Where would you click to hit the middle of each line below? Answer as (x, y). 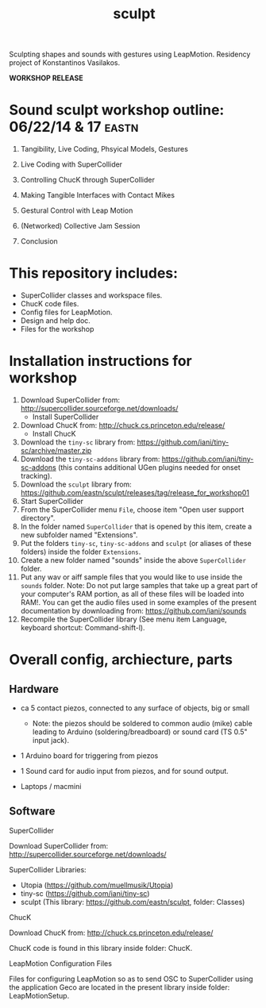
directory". (38, 518)
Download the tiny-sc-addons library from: (90, 459)
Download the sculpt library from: (76, 484)
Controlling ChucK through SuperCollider (88, 180)
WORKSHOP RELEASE (46, 78)
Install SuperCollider (66, 417)
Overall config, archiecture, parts (121, 660)
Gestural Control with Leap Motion (77, 210)
